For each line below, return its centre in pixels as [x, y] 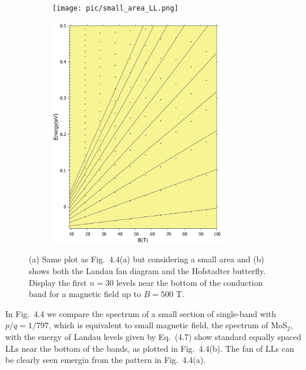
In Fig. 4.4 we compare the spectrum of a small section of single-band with [141, 313]
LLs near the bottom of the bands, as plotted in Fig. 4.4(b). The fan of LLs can [150, 348]
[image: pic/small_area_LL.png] [115, 8]
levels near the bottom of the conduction [190, 282]
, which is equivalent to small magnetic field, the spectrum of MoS [168, 325]
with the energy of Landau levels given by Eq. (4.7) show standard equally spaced [154, 336]
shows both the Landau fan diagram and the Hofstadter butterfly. [147, 270]
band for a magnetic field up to [85, 294]
